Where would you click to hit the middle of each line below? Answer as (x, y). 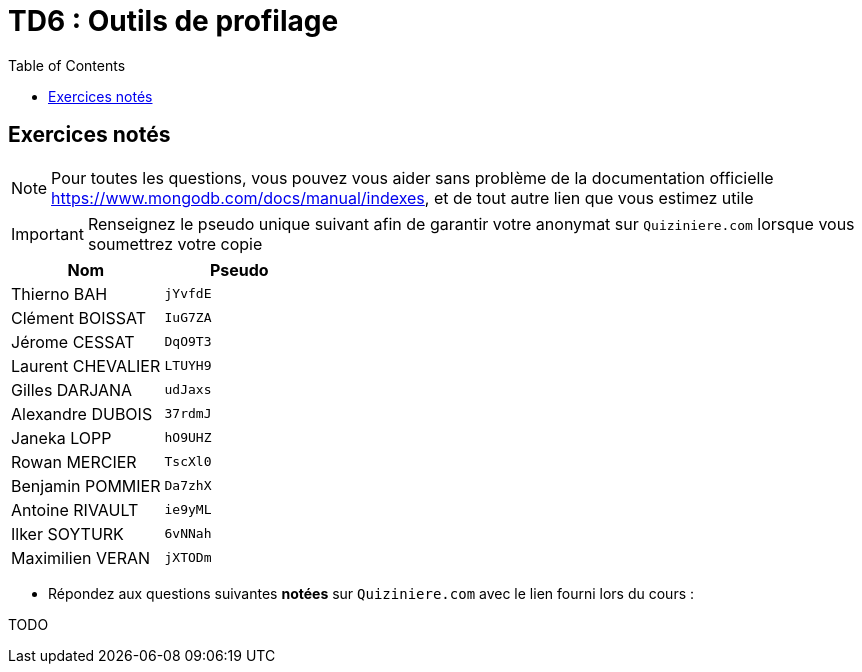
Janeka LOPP (61, 437)
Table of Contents (67, 65)
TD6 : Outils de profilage (173, 21)
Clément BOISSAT (78, 317)
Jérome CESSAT (73, 341)
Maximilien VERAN (81, 557)
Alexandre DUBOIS (82, 413)
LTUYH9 (188, 366)
